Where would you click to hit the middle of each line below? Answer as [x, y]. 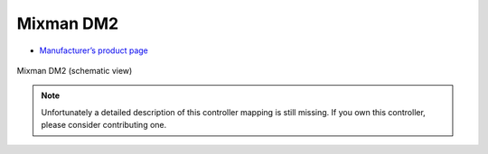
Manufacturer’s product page [94, 50]
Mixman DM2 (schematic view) [75, 70]
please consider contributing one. [104, 125]
